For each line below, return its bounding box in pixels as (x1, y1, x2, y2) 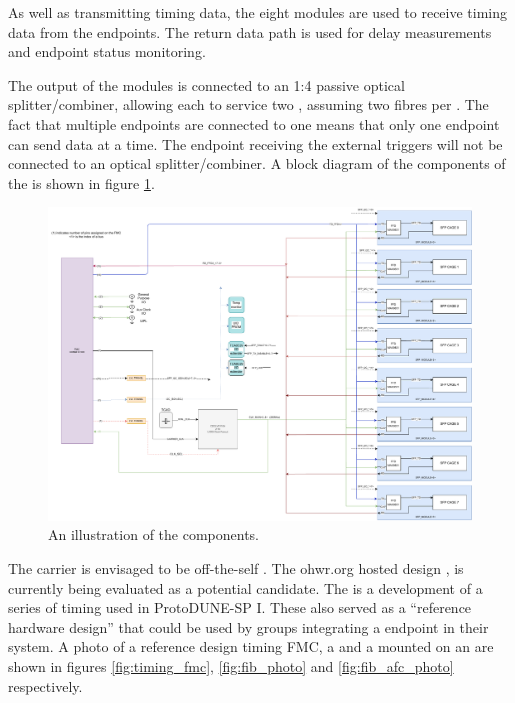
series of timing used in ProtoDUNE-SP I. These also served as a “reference (8, 597, 472, 618)
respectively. (8, 675, 83, 696)
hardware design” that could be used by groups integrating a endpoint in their (8, 616, 489, 637)
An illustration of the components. (48, 524, 259, 545)
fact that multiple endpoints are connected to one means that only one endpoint (8, 113, 500, 134)
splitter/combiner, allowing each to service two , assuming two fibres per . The (8, 94, 489, 115)
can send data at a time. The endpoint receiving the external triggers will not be (8, 133, 503, 154)
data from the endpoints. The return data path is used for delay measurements (8, 21, 492, 42)
